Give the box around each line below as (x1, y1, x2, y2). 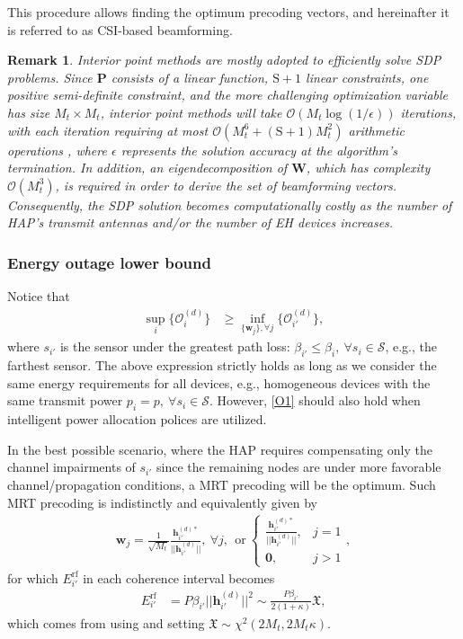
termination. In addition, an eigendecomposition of (7, 158, 288, 177)
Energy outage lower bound (7, 251, 211, 273)
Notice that (7, 287, 70, 306)
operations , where (7, 140, 107, 159)
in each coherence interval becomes (83, 568, 275, 587)
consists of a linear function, (111, 67, 269, 86)
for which (7, 568, 58, 587)
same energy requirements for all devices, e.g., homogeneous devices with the (7, 373, 431, 392)
